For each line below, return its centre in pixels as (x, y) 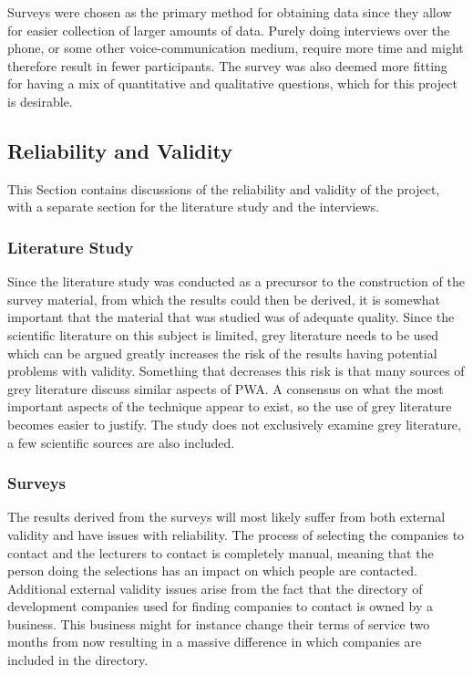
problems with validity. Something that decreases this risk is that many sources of (236, 371)
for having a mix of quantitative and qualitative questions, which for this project (232, 83)
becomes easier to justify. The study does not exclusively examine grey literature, (234, 424)
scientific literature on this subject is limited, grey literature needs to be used (223, 334)
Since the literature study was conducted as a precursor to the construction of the (236, 281)
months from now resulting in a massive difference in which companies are (215, 642)
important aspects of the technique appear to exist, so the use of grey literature (230, 406)
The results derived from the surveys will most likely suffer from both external (226, 517)
